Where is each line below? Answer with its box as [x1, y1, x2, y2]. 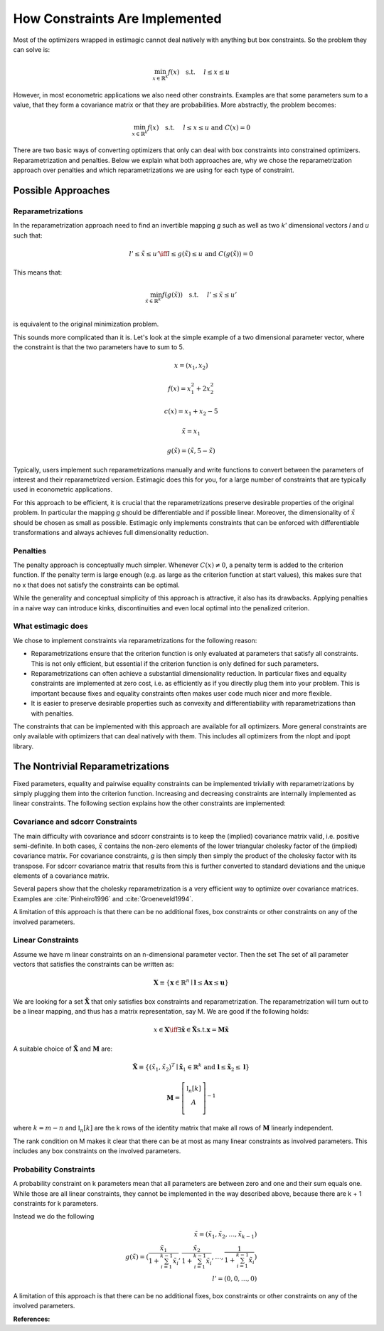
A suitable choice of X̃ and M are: [13, 1044, 113, 1053]
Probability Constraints [13, 1164, 95, 1174]
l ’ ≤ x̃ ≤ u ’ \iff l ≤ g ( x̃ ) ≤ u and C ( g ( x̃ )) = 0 [129, 250, 254, 258]
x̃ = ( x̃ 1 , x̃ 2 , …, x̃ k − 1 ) [193, 1230, 257, 1240]
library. [13, 742, 34, 751]
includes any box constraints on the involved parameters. [13, 1147, 181, 1155]
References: [13, 1315, 50, 1323]
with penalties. [31, 709, 74, 718]
